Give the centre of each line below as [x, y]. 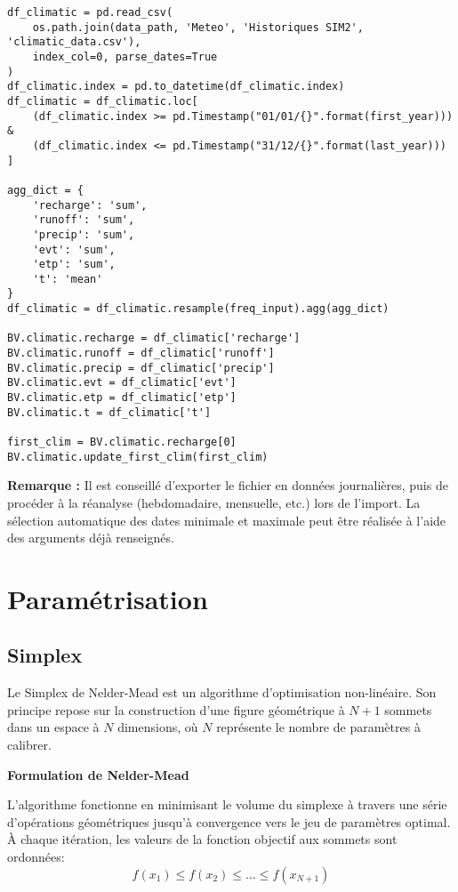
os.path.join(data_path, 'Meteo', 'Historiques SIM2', [198, 27]
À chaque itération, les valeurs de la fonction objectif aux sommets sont [202, 839]
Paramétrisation [108, 598]
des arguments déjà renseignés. [91, 538]
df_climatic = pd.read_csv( [90, 12]
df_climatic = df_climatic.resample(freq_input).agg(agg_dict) [198, 309]
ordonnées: [36, 857]
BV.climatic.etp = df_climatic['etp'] [122, 398]
